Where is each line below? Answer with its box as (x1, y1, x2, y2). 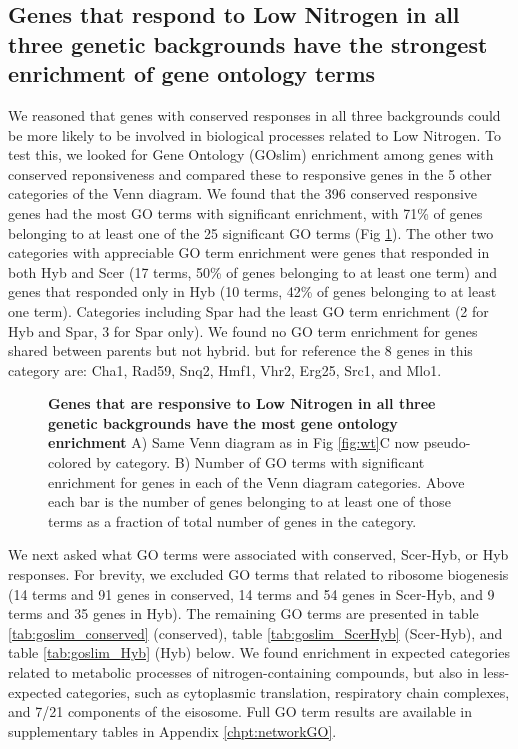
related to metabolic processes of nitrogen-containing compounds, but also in (8, 662, 479, 683)
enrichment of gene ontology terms (8, 58, 376, 89)
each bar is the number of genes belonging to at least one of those (48, 491, 451, 512)
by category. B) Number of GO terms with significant (96, 452, 425, 473)
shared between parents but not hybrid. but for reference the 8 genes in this (8, 340, 473, 361)
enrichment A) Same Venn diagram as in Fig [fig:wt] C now (48, 432, 419, 453)
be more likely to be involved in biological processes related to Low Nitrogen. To (8, 124, 501, 145)
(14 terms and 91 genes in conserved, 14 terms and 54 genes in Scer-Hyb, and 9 (8, 583, 495, 604)
